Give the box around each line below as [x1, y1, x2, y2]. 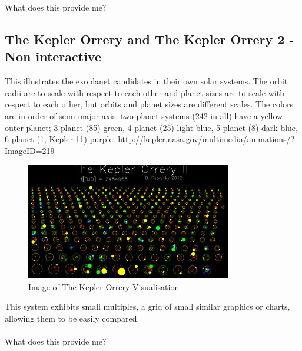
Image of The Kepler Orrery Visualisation [28, 280, 180, 293]
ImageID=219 [5, 144, 55, 156]
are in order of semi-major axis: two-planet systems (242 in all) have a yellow [5, 109, 283, 122]
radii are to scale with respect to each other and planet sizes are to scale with [5, 86, 284, 99]
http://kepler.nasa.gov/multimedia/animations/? [118, 133, 295, 145]
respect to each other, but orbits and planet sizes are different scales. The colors [5, 98, 293, 110]
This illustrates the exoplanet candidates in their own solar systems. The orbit [5, 75, 288, 87]
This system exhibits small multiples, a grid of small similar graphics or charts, [5, 300, 290, 313]
